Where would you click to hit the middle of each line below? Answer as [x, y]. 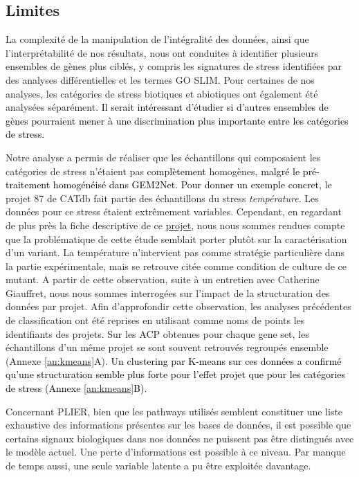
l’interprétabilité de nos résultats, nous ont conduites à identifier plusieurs [162, 52]
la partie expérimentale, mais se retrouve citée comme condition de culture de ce [176, 265]
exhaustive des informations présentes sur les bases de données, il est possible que [178, 425]
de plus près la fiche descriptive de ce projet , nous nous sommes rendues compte [175, 225]
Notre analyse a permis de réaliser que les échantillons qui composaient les [163, 157]
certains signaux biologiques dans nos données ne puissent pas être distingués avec [180, 438]
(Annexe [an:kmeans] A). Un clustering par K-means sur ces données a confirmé [174, 360]
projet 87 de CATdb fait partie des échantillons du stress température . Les [162, 198]
